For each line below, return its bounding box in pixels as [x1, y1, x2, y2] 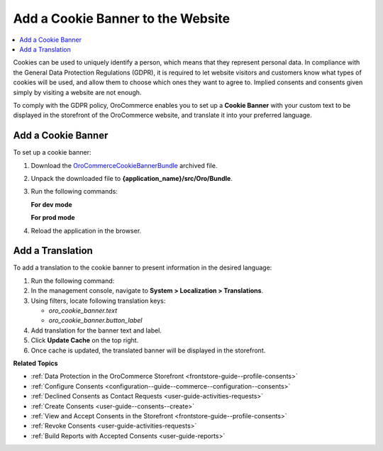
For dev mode [30, 200, 72, 208]
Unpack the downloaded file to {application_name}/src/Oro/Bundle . [30, 174, 233, 182]
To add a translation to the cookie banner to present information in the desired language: [13, 263, 272, 272]
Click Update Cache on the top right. [30, 336, 139, 345]
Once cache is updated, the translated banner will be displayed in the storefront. [30, 346, 266, 355]
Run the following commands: [30, 187, 118, 196]
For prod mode [30, 213, 75, 222]
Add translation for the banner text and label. [30, 326, 162, 335]
